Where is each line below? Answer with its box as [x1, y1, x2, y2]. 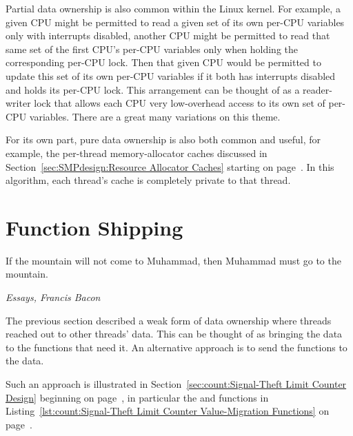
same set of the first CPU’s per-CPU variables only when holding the [6, 41, 298, 56]
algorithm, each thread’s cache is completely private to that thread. [6, 173, 291, 187]
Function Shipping [6, 213, 183, 241]
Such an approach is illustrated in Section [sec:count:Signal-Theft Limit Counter [6, 377, 347, 391]
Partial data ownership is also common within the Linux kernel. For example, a [6, 1, 341, 15]
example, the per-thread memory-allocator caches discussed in [6, 145, 268, 160]
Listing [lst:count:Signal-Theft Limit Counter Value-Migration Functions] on [6, 404, 330, 418]
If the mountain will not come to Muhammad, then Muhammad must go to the [6, 253, 341, 267]
